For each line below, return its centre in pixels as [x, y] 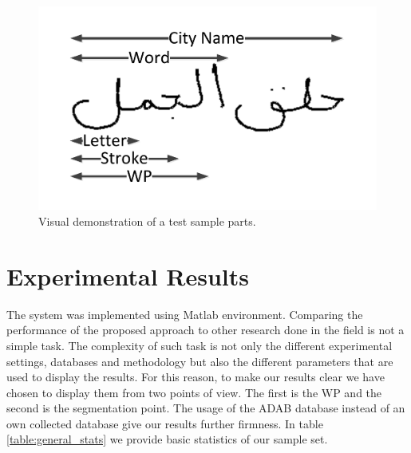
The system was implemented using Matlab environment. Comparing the [185, 314]
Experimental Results [128, 276]
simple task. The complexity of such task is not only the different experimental [200, 345]
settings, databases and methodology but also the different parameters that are [200, 361]
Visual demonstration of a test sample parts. [147, 221]
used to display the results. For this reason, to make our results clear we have [196, 377]
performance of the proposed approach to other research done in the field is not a [205, 330]
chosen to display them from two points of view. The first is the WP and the [194, 392]
